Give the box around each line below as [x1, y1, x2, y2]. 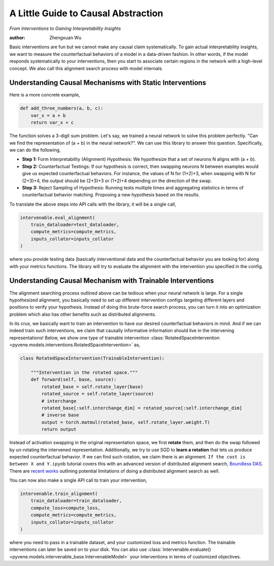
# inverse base [41, 412, 80, 418]
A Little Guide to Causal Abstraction [9, 8, 163, 19]
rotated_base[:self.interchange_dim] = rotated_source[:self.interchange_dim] [41, 405, 243, 411]
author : [9, 35, 25, 41]
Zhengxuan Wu [49, 35, 82, 41]
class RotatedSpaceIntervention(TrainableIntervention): [20, 355, 165, 361]
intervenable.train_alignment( [20, 491, 98, 497]
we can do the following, [9, 147, 61, 153]
